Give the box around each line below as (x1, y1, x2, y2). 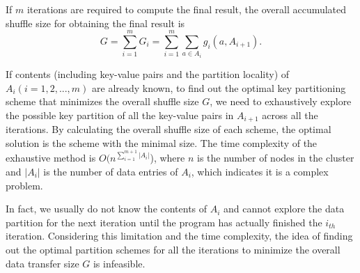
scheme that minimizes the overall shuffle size (6, 94, 199, 109)
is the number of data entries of (43, 164, 178, 178)
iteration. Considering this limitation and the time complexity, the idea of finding (6, 228, 353, 243)
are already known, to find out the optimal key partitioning (92, 80, 346, 95)
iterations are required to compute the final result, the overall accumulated (26, 2, 347, 16)
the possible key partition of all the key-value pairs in (6, 107, 234, 122)
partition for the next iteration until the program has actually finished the (6, 214, 322, 229)
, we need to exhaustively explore (210, 94, 352, 109)
